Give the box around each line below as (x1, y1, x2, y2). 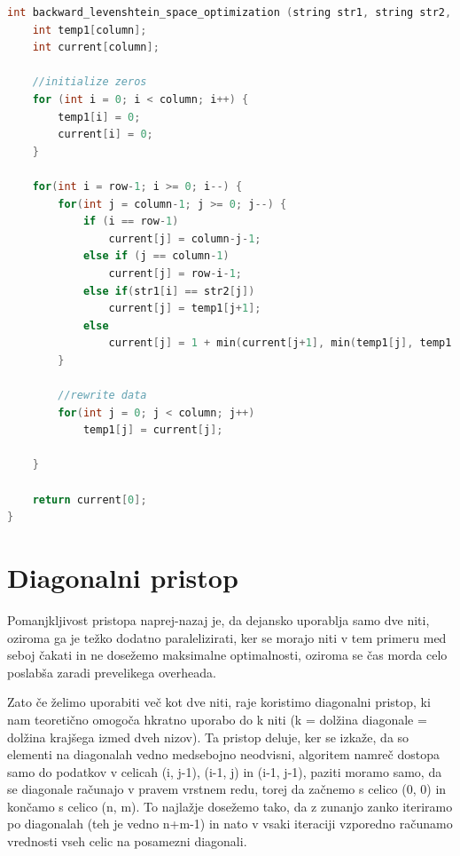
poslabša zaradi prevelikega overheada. (7, 662, 216, 681)
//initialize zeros (32, 75, 147, 89)
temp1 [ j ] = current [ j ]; (82, 424, 223, 437)
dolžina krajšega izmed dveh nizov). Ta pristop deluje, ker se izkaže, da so (7, 727, 409, 746)
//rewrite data (58, 389, 147, 402)
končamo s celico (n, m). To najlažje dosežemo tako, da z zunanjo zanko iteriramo (7, 797, 453, 815)
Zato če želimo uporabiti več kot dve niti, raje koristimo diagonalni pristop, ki (7, 693, 431, 711)
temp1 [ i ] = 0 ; (58, 110, 141, 123)
